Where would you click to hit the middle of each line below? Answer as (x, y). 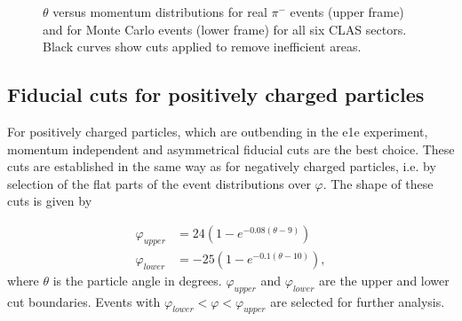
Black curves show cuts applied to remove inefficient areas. (202, 47)
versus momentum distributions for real (160, 12)
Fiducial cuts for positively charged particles (216, 94)
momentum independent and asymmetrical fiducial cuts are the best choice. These (231, 149)
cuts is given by (50, 201)
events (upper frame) (347, 12)
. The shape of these (378, 183)
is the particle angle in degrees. (137, 280)
